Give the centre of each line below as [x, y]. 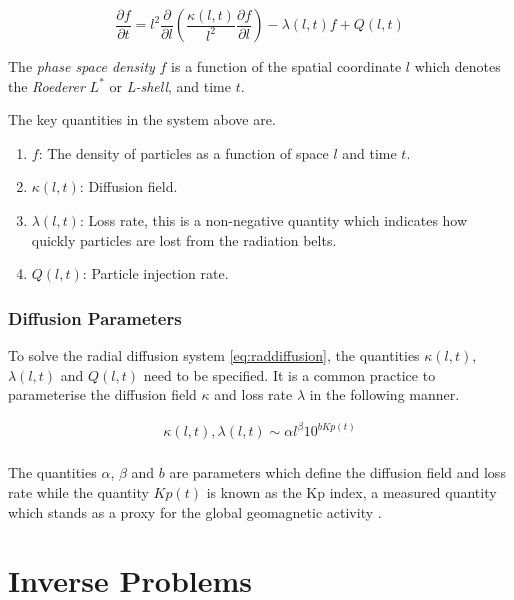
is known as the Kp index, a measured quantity [351, 491]
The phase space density [81, 66]
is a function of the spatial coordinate [286, 66]
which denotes [457, 66]
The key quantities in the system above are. [142, 119]
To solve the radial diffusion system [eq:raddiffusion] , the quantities [214, 354]
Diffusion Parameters [95, 317]
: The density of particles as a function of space [183, 152]
